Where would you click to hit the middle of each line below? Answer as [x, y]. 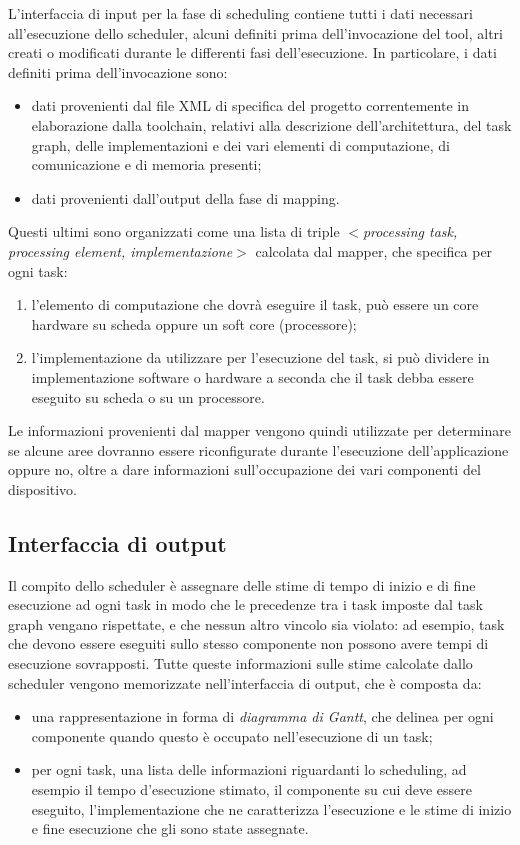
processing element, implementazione [120, 250]
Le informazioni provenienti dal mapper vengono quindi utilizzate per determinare [259, 430]
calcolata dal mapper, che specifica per [374, 250]
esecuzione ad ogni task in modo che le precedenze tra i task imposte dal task [245, 604]
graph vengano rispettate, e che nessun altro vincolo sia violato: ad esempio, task [256, 623]
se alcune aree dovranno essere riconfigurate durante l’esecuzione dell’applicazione [258, 449]
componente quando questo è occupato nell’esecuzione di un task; [232, 735]
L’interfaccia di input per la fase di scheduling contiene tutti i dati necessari [240, 13]
